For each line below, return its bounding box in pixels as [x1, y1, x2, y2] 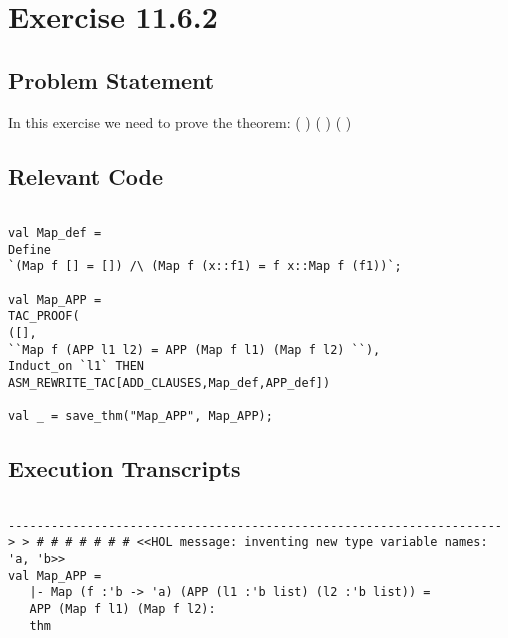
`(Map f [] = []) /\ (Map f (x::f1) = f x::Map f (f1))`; [8, 259, 402, 274]
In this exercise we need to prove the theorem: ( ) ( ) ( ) [8, 111, 352, 132]
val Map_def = [8, 226, 102, 241]
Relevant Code [8, 160, 163, 191]
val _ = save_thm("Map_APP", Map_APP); [8, 409, 273, 424]
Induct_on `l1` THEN [8, 359, 145, 374]
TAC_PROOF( [8, 309, 80, 324]
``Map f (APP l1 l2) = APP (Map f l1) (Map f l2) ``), [8, 342, 381, 357]
